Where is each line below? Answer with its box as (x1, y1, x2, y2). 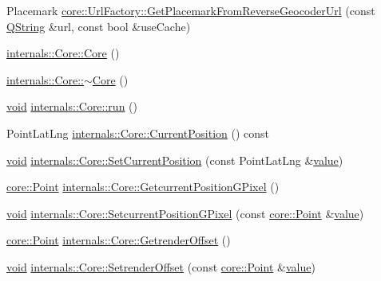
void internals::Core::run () (6, 98, 137, 115)
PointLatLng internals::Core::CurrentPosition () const (6, 124, 270, 141)
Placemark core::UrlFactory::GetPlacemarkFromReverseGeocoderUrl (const (6, 2, 375, 18)
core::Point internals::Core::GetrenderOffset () (6, 232, 231, 248)
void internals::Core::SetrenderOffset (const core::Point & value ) (6, 258, 316, 275)
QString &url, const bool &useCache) (6, 18, 191, 34)
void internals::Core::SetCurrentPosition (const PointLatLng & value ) (6, 151, 343, 168)
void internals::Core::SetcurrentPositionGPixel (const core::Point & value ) (6, 205, 364, 221)
